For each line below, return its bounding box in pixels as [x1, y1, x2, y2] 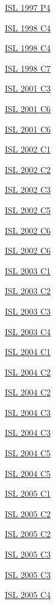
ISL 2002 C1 [5, 143, 51, 156]
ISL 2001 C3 [5, 82, 51, 95]
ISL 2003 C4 [5, 325, 51, 338]
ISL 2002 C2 [5, 163, 51, 175]
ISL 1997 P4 [5, 1, 51, 13]
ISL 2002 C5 [5, 203, 51, 216]
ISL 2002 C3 [5, 183, 51, 196]
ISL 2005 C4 [5, 588, 51, 601]
